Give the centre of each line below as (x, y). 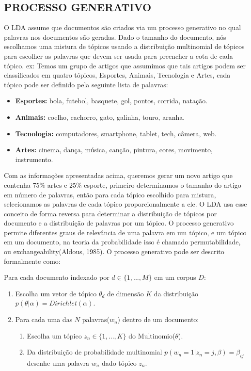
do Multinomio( (152, 335)
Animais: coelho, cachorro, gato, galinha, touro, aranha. (100, 117)
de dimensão (125, 293)
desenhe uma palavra (58, 363)
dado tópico (119, 363)
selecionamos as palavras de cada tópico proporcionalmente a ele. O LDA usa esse (125, 204)
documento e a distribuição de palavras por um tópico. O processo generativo (119, 223)
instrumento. (34, 159)
